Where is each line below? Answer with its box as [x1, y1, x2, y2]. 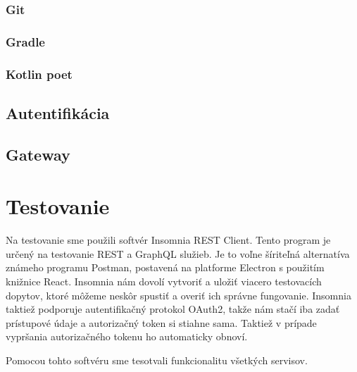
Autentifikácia [6, 101, 110, 123]
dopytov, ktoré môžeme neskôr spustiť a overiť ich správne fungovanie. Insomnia [6, 287, 351, 302]
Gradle [6, 32, 45, 50]
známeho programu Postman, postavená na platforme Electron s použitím [6, 260, 325, 275]
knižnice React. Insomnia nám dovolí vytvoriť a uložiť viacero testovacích [6, 274, 322, 288]
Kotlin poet [6, 65, 73, 82]
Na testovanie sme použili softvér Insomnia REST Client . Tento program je [6, 232, 331, 247]
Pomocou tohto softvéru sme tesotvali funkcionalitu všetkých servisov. [6, 352, 308, 367]
